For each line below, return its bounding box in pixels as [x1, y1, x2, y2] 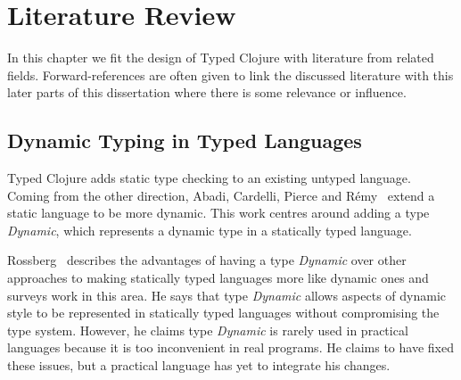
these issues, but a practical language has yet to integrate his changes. [7, 356, 391, 375]
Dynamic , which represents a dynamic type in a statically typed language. [7, 220, 412, 239]
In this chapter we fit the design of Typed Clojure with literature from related [7, 48, 434, 67]
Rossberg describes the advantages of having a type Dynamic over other [7, 251, 407, 269]
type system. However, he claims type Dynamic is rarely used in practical [7, 320, 408, 339]
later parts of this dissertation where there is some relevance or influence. [7, 83, 407, 102]
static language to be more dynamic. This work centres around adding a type [7, 203, 430, 222]
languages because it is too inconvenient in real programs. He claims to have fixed [7, 338, 454, 357]
